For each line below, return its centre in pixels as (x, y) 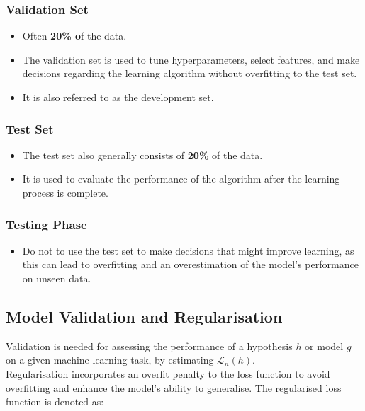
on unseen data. (57, 278)
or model (324, 346)
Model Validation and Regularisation (144, 316)
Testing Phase (46, 224)
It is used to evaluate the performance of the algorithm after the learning (181, 179)
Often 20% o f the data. (74, 36)
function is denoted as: (55, 401)
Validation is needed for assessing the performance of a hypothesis (149, 346)
